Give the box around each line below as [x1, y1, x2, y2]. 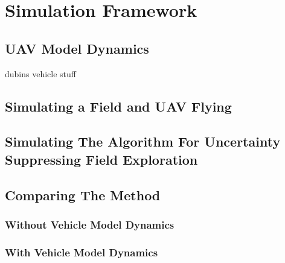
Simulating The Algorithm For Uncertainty [5, 132, 281, 151]
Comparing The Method [5, 185, 161, 204]
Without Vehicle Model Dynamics [5, 217, 175, 232]
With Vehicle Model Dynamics [5, 244, 158, 259]
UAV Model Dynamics [5, 39, 149, 57]
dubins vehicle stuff [5, 67, 76, 80]
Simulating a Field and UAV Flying [5, 97, 232, 115]
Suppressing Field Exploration [5, 150, 198, 168]
